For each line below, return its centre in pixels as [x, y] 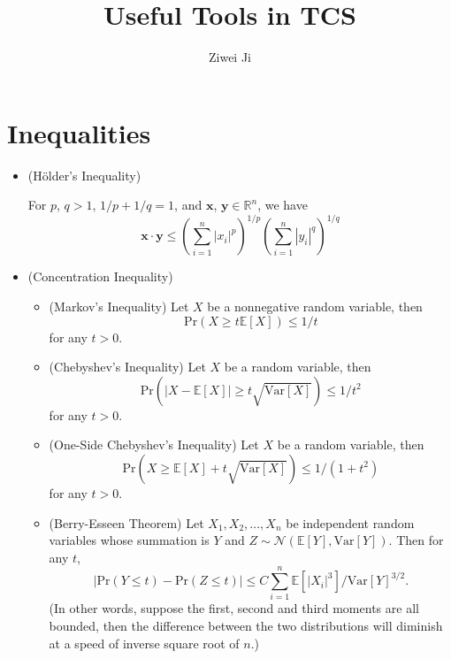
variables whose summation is [129, 540]
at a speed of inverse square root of [144, 643]
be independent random [350, 522]
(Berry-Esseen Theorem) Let [126, 522]
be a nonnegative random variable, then [315, 306]
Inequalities [79, 132]
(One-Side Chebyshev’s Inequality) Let [154, 444]
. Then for [416, 540]
